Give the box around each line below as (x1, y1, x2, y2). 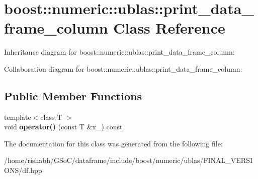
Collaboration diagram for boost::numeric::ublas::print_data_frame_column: (4, 63, 242, 74)
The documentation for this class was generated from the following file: (4, 138, 223, 148)
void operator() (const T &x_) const (4, 121, 123, 132)
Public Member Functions (4, 88, 142, 103)
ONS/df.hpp (4, 165, 42, 175)
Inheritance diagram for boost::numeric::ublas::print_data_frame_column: (4, 47, 235, 57)
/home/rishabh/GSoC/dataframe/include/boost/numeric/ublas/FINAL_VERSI (4, 155, 253, 165)
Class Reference (113, 18, 225, 38)
